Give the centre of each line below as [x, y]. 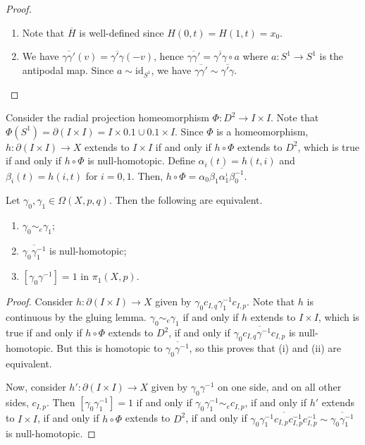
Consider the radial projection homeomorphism [107, 117]
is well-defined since [122, 32]
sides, [17, 402]
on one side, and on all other [280, 387]
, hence [169, 56]
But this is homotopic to [110, 348]
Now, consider [36, 387]
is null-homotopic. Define [141, 160]
